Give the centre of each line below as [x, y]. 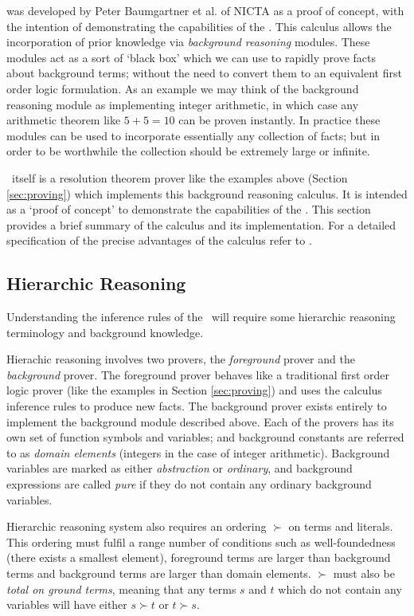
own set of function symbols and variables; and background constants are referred [205, 437]
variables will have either [67, 604]
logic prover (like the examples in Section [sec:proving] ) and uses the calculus [194, 390]
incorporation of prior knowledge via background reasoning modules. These [188, 42]
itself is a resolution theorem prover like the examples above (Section [180, 177]
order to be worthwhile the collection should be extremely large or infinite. [188, 151]
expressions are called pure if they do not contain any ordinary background [189, 484]
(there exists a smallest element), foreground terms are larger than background [199, 557]
